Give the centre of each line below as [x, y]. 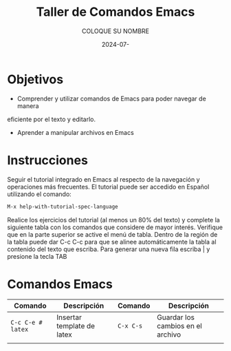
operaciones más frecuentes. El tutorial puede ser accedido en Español [108, 187]
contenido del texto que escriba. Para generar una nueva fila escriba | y [109, 249]
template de [76, 326]
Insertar [69, 317]
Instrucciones [47, 160]
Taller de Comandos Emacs [115, 12]
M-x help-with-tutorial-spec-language [63, 206]
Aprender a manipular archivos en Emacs [75, 132]
